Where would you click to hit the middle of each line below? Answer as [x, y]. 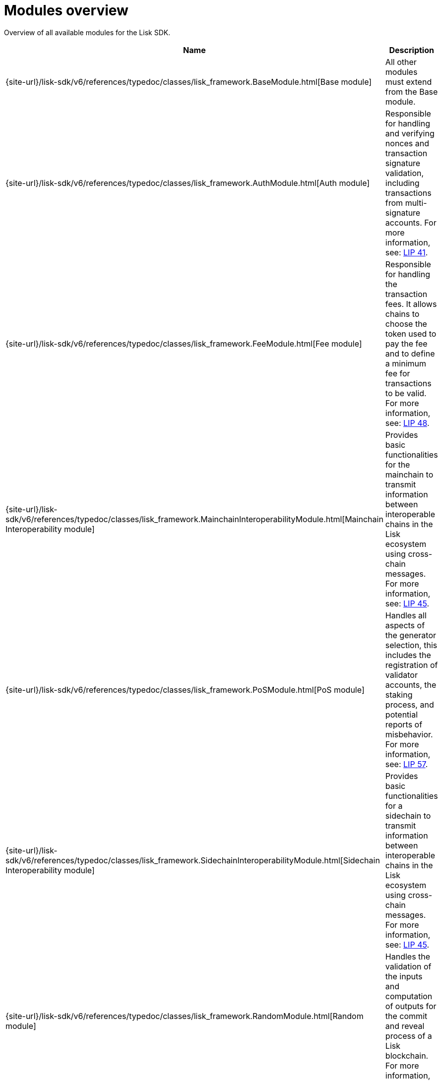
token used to [411, 333]
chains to [402, 314]
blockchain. [407, 1055]
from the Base [411, 91]
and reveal [405, 1026]
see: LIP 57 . [407, 764]
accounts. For [411, 222]
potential [402, 714]
